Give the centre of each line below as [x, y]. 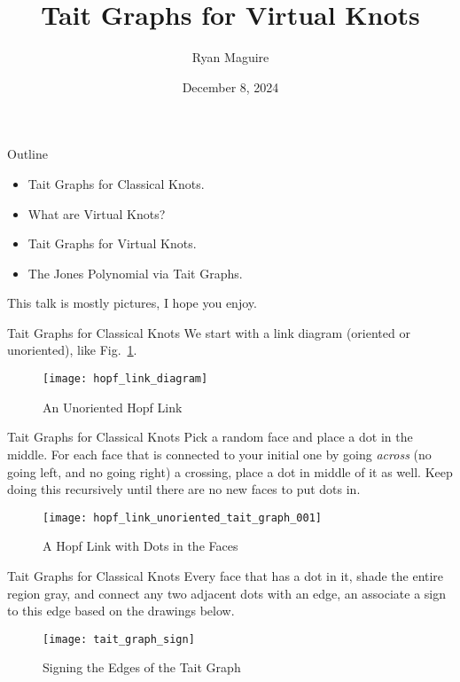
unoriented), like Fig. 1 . [72, 350]
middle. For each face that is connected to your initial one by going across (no [219, 454]
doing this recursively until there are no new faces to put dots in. [184, 489]
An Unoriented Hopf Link [113, 407]
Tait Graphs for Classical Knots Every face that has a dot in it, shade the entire [226, 575]
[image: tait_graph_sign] [119, 639]
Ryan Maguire [230, 57]
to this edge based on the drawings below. [121, 611]
